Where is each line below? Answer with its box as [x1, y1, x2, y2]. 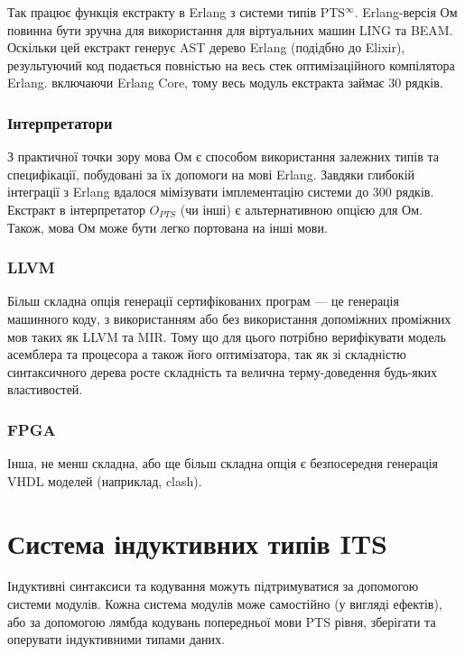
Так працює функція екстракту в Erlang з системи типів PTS [7, 3, 346, 21]
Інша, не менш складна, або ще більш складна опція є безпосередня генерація [7, 454, 439, 473]
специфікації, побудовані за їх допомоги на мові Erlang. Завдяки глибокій [7, 164, 415, 183]
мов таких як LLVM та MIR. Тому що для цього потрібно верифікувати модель [7, 327, 446, 345]
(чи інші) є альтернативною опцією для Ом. [180, 199, 423, 218]
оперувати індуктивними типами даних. [7, 630, 225, 649]
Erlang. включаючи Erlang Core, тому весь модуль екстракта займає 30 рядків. [7, 73, 443, 92]
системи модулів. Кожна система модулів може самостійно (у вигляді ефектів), [7, 594, 442, 613]
